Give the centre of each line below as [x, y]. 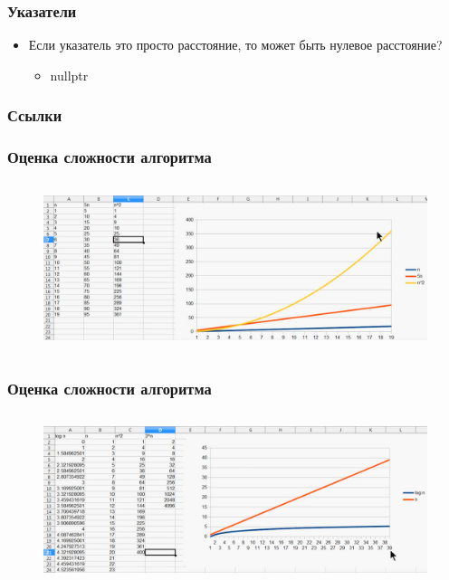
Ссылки [35, 115]
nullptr [69, 75]
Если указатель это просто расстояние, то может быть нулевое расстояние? [235, 45]
